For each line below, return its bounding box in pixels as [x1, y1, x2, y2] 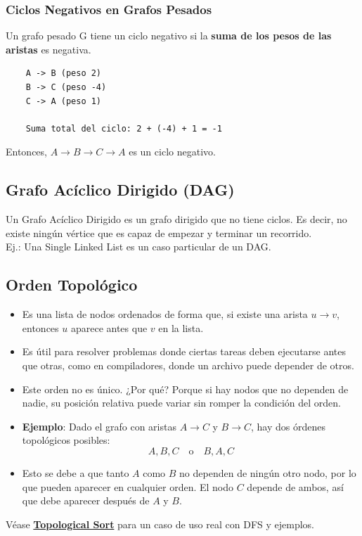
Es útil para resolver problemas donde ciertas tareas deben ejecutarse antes [22, 344, 347, 359]
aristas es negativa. [6, 42, 91, 56]
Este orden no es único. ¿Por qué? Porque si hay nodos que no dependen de [22, 381, 349, 396]
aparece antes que [70, 320, 148, 335]
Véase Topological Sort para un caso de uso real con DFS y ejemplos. [6, 516, 314, 531]
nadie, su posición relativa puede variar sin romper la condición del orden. [22, 395, 341, 410]
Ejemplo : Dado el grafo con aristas [22, 419, 176, 433]
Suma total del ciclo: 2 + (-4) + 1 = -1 [25, 123, 222, 134]
